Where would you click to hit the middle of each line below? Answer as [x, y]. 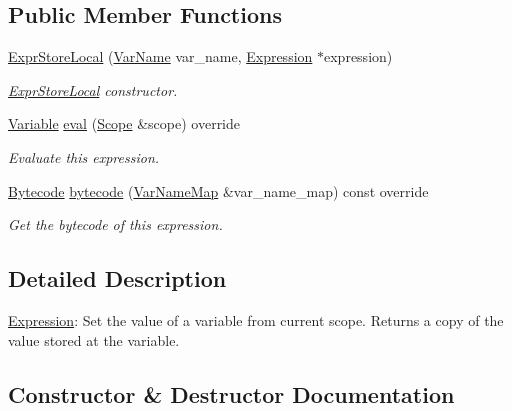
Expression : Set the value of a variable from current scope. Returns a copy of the [256, 319]
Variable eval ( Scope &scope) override [124, 123]
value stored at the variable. [94, 339]
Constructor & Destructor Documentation [231, 393]
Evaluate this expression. [84, 156]
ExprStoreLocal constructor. [93, 89]
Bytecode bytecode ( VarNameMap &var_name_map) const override [218, 190]
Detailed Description [117, 278]
